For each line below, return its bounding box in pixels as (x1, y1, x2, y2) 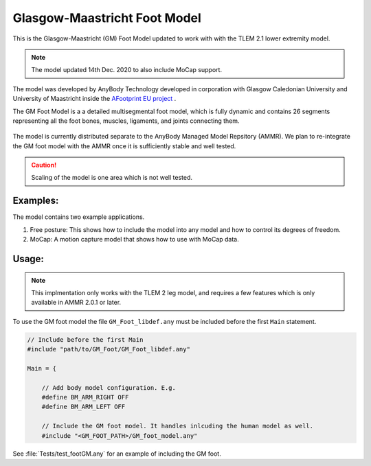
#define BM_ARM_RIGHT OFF (41, 393, 129, 401)
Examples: (12, 195, 59, 207)
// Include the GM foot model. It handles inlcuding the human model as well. (41, 422, 314, 430)
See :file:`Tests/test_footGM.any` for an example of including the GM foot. (12, 450, 221, 458)
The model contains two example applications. (12, 213, 145, 221)
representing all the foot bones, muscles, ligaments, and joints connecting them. (12, 117, 240, 125)
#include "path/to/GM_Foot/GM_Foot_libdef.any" (27, 345, 190, 353)
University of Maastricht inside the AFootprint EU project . (12, 95, 177, 103)
